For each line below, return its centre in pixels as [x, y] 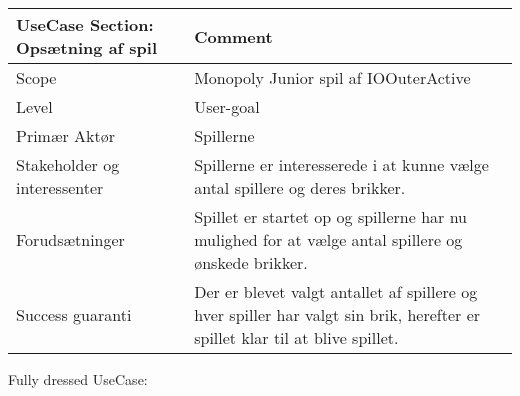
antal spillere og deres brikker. [300, 187]
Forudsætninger [70, 239]
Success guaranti [74, 314]
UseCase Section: [85, 24]
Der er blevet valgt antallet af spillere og [336, 291]
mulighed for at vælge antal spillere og [328, 239]
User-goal [227, 106]
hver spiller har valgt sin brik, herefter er [337, 314]
